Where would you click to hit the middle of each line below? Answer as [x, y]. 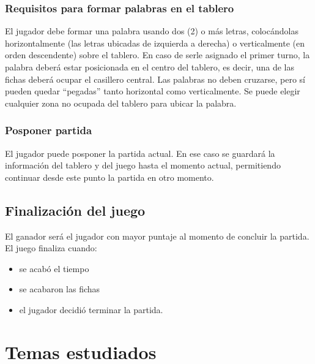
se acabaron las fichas [60, 289]
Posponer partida [49, 130]
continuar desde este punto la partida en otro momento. [109, 177]
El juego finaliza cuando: [51, 248]
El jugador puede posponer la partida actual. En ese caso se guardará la [140, 153]
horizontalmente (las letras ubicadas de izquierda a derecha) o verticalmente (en [155, 43]
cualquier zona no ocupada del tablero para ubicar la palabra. [121, 103]
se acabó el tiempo [54, 268]
